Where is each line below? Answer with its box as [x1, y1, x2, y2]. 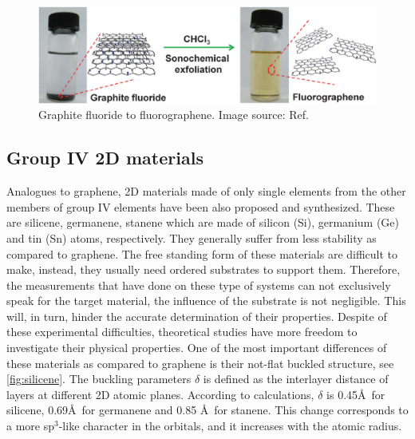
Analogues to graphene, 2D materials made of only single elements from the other [6, 183, 406, 200]
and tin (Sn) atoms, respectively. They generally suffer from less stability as [6, 229, 377, 246]
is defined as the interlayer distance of [203, 370, 389, 387]
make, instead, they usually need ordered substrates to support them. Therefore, [6, 261, 401, 278]
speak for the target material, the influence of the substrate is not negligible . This [6, 292, 406, 309]
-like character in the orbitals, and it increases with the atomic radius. [58, 417, 402, 434]
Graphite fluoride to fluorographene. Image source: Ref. [38, 106, 309, 123]
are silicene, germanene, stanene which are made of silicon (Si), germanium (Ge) [6, 214, 399, 231]
